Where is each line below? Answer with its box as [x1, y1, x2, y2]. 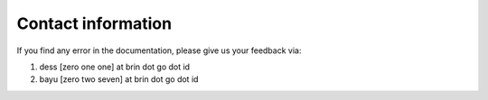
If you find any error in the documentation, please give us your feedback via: [16, 45, 302, 56]
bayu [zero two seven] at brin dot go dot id [39, 74, 199, 85]
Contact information [16, 14, 172, 33]
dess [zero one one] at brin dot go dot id [39, 61, 190, 72]
